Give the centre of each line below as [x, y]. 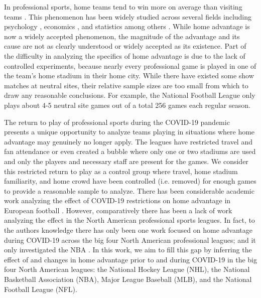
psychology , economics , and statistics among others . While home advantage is [127, 26]
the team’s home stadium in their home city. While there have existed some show [129, 76]
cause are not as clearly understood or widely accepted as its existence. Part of [125, 46]
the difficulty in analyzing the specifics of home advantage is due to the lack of [125, 55]
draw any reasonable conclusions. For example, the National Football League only [130, 95]
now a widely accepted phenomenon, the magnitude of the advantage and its [122, 36]
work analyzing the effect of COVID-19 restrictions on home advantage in [117, 200]
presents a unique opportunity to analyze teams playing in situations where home [129, 132]
